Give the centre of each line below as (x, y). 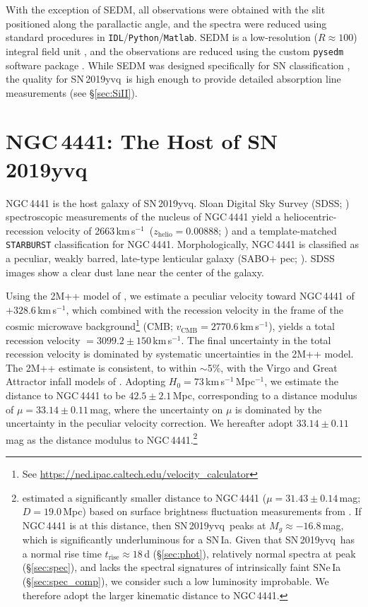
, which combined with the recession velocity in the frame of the (204, 309)
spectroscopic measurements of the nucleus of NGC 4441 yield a (143, 217)
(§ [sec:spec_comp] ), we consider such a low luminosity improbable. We (176, 581)
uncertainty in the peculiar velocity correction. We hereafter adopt (150, 423)
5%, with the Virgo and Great (272, 367)
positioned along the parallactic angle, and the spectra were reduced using (166, 23)
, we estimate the (301, 381)
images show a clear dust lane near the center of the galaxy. (135, 272)
